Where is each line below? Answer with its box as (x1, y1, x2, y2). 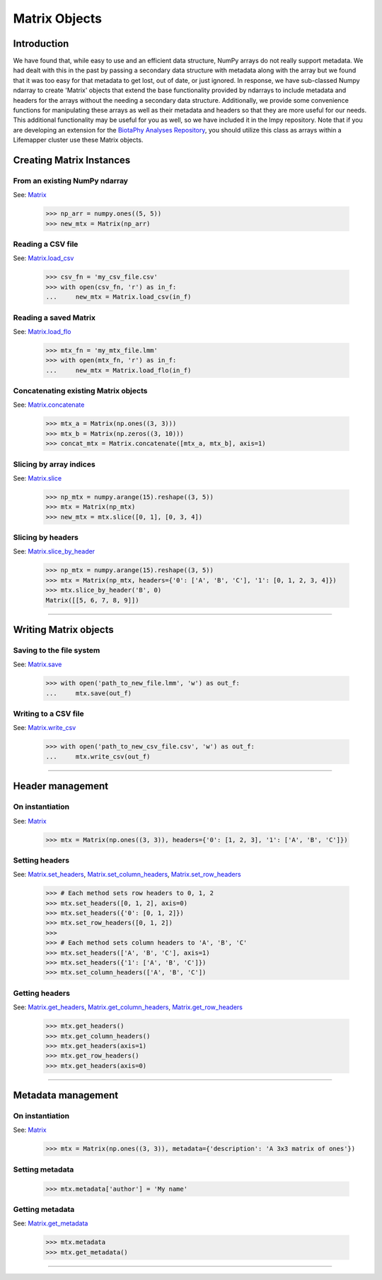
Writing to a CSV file (13, 709, 84, 719)
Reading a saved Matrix (13, 313, 95, 322)
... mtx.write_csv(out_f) (45, 752, 151, 760)
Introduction (13, 38, 69, 50)
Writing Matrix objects (13, 624, 115, 636)
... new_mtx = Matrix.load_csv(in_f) (45, 293, 192, 301)
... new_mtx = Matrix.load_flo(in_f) (45, 366, 192, 374)
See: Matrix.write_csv (13, 724, 76, 732)
